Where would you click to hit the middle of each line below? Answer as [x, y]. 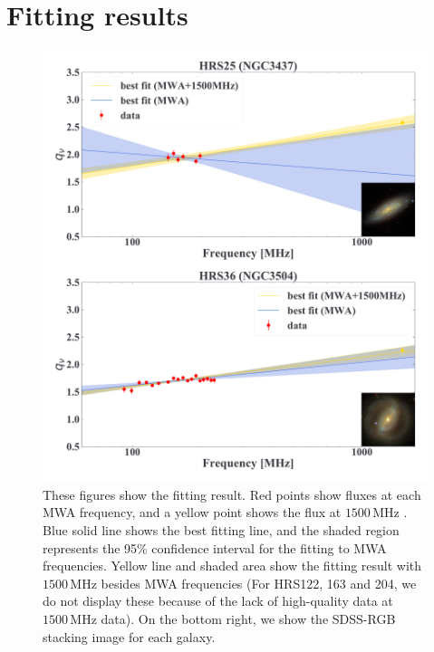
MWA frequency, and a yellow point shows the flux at [192, 512]
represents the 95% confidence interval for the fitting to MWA [215, 547]
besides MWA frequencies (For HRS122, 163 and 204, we [259, 583]
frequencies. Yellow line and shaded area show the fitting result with [232, 566]
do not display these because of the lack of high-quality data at [218, 601]
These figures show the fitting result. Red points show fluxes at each [232, 494]
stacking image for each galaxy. [129, 636]
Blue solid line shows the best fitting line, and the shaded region [221, 530]
